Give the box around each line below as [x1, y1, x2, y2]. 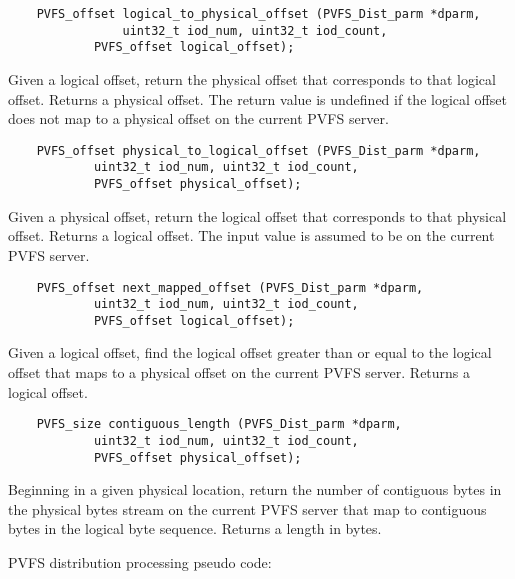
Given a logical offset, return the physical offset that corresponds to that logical [8, 68, 496, 89]
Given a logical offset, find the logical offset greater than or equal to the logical [8, 342, 492, 363]
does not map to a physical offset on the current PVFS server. [8, 108, 389, 129]
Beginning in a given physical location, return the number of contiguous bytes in [8, 479, 502, 500]
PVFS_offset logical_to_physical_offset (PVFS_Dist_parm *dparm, [36, 7, 481, 21]
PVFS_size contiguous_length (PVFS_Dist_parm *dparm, [36, 417, 402, 432]
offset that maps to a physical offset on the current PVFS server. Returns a [8, 362, 471, 383]
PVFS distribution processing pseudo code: [8, 552, 272, 572]
